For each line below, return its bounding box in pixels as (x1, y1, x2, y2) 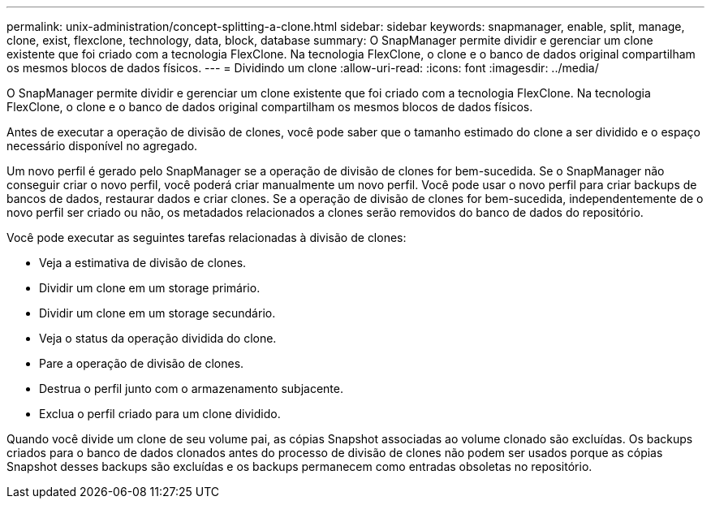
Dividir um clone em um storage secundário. (39, 306, 276, 320)
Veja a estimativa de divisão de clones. (39, 256, 247, 270)
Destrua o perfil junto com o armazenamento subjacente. (39, 382, 344, 395)
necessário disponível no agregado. (6, 139, 198, 153)
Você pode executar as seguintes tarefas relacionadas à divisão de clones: (6, 231, 407, 244)
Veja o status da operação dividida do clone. (39, 331, 277, 345)
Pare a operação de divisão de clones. (39, 356, 244, 370)
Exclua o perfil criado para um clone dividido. (39, 407, 281, 421)
